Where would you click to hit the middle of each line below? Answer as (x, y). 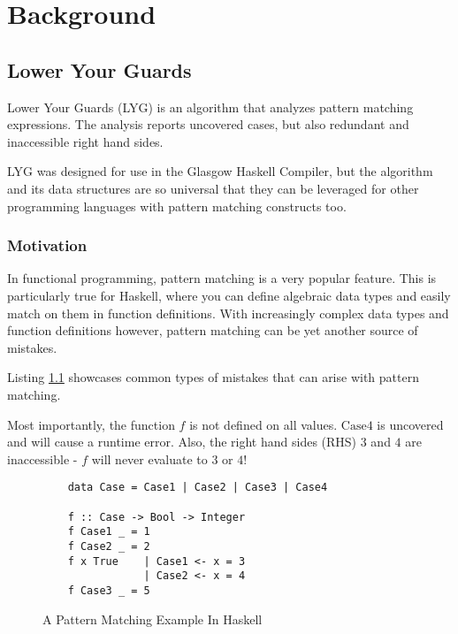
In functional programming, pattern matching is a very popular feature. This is (222, 278)
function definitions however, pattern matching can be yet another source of (213, 330)
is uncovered (410, 424)
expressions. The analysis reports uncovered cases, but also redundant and (208, 124)
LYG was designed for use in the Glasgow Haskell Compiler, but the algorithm (220, 171)
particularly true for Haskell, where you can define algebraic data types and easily (229, 295)
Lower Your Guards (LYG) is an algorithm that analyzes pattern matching (210, 107)
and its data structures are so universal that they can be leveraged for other (213, 188)
